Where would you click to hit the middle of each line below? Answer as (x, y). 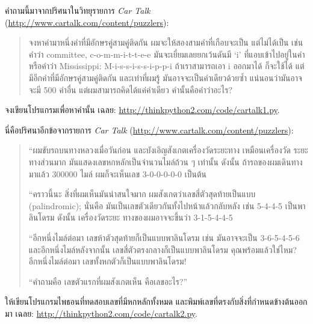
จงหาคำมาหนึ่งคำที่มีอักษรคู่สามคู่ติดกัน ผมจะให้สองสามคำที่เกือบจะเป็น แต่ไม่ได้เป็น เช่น (166, 42)
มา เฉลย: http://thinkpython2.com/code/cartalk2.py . (101, 313)
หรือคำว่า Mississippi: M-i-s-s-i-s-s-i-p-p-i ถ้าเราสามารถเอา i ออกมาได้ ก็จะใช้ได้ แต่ (166, 66)
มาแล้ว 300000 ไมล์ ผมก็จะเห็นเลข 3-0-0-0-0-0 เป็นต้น (117, 173)
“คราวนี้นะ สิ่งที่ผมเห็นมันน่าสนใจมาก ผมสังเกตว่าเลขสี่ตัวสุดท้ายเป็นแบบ (142, 194)
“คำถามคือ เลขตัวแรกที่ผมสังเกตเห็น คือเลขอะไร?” (108, 281)
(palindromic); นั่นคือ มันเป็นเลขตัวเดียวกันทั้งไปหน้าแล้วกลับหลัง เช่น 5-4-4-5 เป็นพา (167, 205)
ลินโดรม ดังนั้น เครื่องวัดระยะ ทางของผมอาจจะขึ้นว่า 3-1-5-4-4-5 (131, 217)
